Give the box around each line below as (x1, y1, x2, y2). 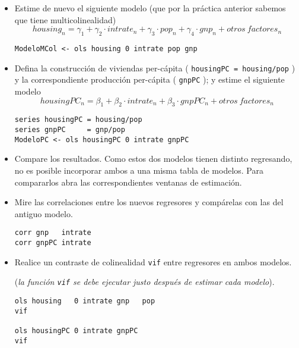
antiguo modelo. (14, 207, 73, 220)
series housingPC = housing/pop (14, 115, 142, 124)
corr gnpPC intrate (14, 238, 91, 247)
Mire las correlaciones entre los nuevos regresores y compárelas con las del (14, 196, 284, 208)
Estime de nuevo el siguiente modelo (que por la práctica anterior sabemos (14, 2, 286, 14)
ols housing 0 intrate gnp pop (14, 296, 155, 305)
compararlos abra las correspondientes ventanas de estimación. (14, 175, 242, 188)
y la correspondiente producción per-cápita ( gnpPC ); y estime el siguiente (14, 73, 285, 86)
